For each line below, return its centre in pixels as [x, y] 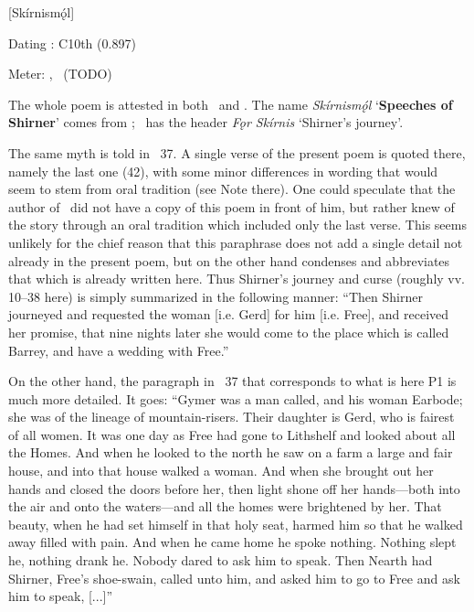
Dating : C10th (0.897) [72, 43]
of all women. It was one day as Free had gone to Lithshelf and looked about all [232, 434]
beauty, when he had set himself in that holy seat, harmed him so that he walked [236, 524]
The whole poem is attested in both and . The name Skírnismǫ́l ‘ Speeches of [231, 104]
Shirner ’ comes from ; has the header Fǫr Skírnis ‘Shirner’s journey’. [206, 122]
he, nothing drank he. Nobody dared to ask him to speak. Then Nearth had [221, 560]
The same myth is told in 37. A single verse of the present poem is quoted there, [237, 152]
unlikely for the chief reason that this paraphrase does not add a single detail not [236, 242]
